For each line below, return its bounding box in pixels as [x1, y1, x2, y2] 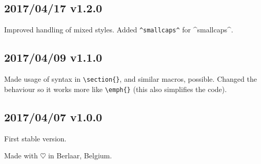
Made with [4, 150, 38, 161]
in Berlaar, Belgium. [48, 150, 112, 161]
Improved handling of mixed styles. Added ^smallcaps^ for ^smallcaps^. [4, 24, 233, 35]
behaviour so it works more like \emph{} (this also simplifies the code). [4, 83, 227, 94]
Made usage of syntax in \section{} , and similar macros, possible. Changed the [4, 74, 257, 84]
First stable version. [4, 133, 67, 143]
